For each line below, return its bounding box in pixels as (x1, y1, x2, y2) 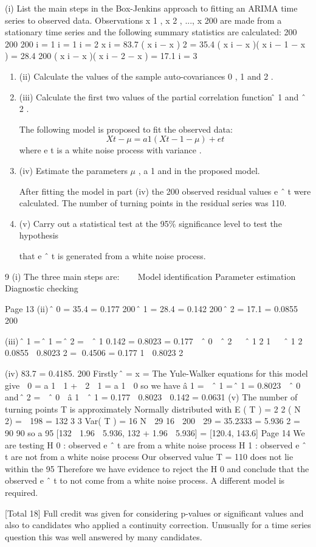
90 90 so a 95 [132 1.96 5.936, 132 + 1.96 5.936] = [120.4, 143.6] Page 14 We (5, 427, 305, 439)
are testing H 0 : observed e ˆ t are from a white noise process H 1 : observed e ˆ (5, 438, 307, 451)
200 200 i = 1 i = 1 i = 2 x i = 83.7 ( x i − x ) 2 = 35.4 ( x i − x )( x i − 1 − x (5, 37, 306, 50)
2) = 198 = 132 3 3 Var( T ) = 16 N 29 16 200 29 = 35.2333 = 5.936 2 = (5, 414, 300, 427)
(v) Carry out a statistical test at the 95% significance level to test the (19, 217, 282, 229)
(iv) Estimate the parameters (19, 164, 128, 176)
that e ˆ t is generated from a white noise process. (19, 249, 206, 262)
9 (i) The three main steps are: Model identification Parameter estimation (5, 270, 296, 282)
